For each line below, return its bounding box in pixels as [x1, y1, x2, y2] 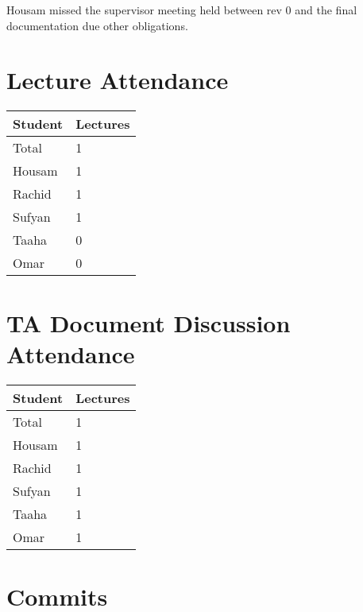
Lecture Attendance [6, 64, 229, 96]
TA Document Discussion [6, 306, 291, 339]
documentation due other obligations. [6, 17, 188, 33]
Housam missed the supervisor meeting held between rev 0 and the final [6, 2, 357, 17]
